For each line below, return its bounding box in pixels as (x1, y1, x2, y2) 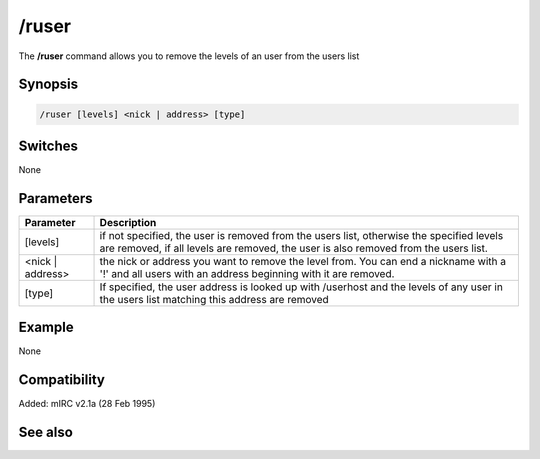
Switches (18, 137, 79, 154)
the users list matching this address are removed (99, 292, 329, 306)
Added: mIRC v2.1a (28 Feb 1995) (18, 398, 156, 410)
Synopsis (18, 76, 79, 93)
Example (18, 319, 74, 336)
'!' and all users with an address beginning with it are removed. (99, 266, 395, 280)
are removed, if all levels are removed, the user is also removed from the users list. (99, 241, 489, 255)
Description (99, 215, 157, 229)
